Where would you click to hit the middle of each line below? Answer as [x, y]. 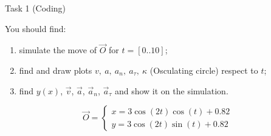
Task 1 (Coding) [36, 8]
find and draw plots [56, 70]
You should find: [36, 28]
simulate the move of [58, 50]
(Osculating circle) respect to [204, 70]
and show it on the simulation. [171, 90]
